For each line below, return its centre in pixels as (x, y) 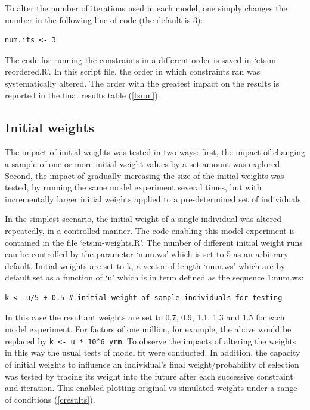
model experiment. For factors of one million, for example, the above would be (148, 329)
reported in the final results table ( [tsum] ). (83, 95)
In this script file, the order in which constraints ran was (157, 71)
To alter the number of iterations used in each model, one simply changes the (146, 8)
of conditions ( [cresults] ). (50, 399)
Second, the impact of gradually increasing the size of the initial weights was (145, 175)
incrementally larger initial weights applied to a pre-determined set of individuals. (154, 198)
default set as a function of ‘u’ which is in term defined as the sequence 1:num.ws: (154, 277)
